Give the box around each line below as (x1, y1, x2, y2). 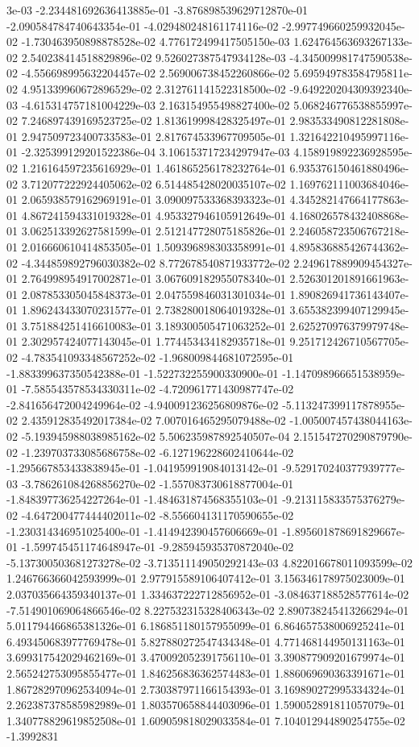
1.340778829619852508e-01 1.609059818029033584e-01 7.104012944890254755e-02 (6, 712, 405, 728)
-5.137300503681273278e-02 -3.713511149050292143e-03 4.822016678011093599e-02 (6, 554, 413, 571)
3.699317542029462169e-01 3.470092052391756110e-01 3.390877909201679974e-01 (6, 649, 405, 666)
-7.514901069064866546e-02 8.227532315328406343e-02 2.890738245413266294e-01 (6, 601, 409, 618)
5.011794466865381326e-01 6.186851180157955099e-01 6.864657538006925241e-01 (6, 617, 405, 634)
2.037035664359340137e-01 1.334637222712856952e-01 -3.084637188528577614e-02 (6, 585, 409, 602)
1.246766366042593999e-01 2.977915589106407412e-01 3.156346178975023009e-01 (6, 570, 405, 587)
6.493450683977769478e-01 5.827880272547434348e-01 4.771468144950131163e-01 (6, 633, 405, 649)
